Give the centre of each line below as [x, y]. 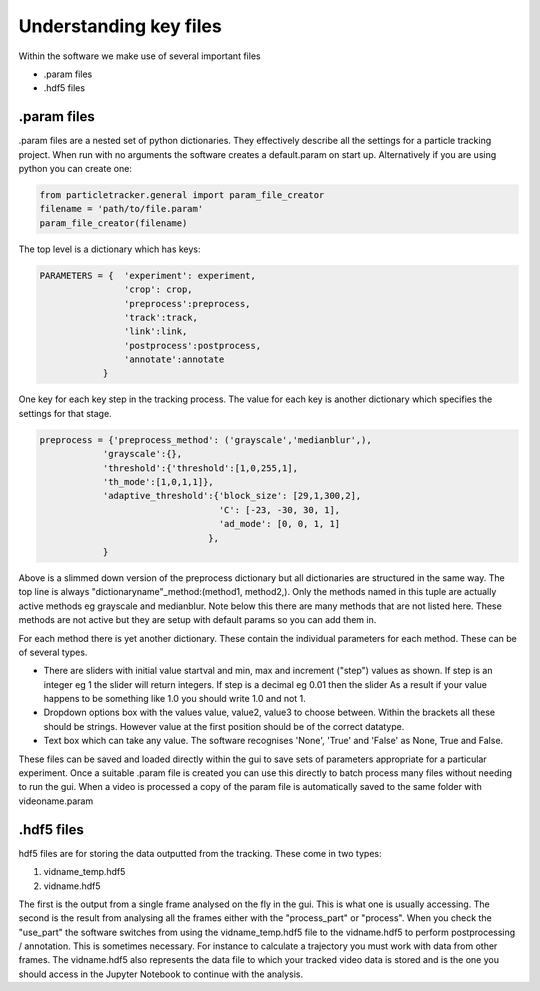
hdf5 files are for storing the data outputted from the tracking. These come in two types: [200, 853]
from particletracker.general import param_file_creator [182, 195]
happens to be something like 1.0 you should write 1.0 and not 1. [175, 699]
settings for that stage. [65, 413]
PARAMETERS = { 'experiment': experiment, [148, 275]
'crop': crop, [158, 289]
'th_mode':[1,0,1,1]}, [158, 482]
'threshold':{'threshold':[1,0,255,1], [200, 468]
